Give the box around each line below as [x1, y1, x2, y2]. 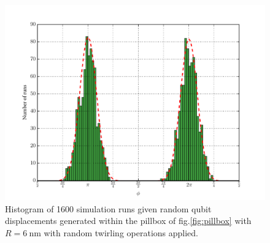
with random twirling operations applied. [44, 226, 198, 239]
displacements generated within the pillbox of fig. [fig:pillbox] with [5, 214, 252, 227]
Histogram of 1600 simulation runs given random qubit [5, 202, 212, 215]
